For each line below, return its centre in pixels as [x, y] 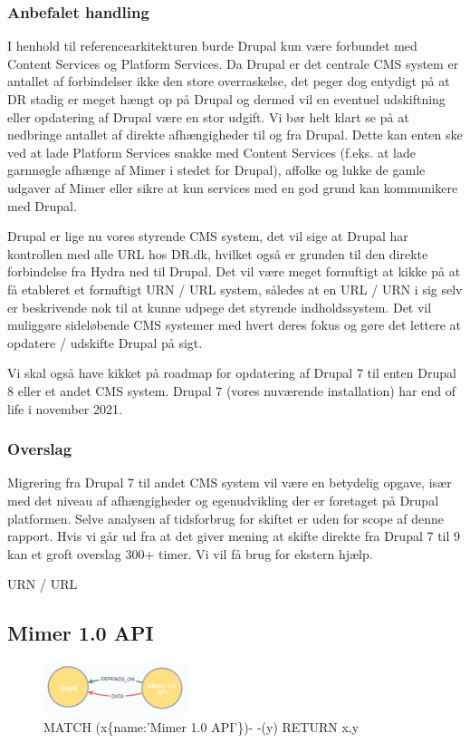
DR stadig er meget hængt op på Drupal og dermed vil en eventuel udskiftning [226, 99]
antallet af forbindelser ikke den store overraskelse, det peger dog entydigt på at [229, 81]
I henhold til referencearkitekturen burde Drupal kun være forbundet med [212, 46]
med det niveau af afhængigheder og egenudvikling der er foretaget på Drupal [223, 500]
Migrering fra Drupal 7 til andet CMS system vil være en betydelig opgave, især [230, 482]
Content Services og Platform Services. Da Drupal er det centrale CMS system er [233, 63]
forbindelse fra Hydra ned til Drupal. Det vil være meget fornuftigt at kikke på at [234, 271]
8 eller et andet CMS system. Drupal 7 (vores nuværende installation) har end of [231, 390]
